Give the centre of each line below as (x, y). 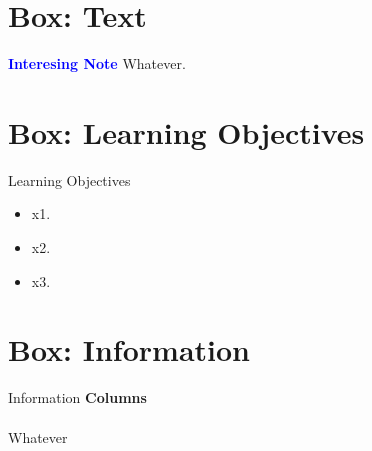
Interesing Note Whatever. (97, 63)
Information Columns (77, 397)
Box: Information (129, 349)
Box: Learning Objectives (186, 131)
